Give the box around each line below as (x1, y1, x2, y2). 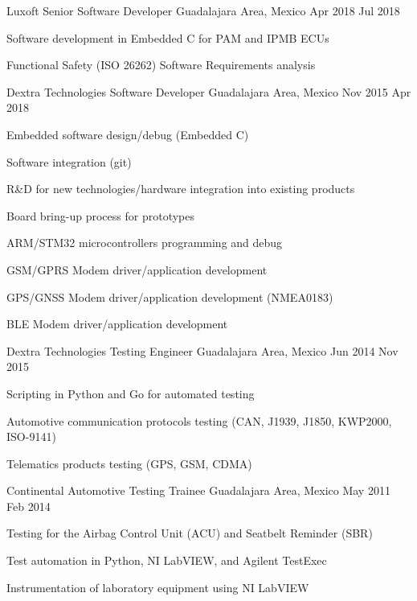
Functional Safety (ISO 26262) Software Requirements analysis (6, 56, 316, 73)
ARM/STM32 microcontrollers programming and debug (6, 234, 283, 251)
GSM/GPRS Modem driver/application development (6, 261, 268, 278)
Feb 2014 (6, 497, 51, 514)
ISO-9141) (6, 428, 56, 445)
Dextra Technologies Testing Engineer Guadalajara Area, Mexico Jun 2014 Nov (6, 342, 399, 359)
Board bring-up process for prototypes (6, 207, 194, 224)
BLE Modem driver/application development (6, 315, 228, 332)
